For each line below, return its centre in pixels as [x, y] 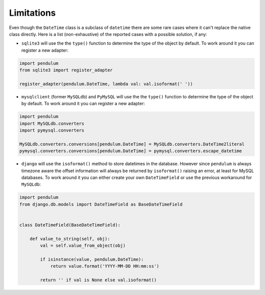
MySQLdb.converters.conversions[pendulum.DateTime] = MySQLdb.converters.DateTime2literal [132, 144]
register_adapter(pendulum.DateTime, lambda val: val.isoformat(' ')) [106, 84]
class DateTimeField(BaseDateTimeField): [70, 225]
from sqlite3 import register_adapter [66, 70]
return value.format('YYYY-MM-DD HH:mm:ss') [105, 266]
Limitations [32, 13]
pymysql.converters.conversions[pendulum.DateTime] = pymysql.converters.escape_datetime [131, 151]
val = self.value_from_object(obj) [83, 246]
